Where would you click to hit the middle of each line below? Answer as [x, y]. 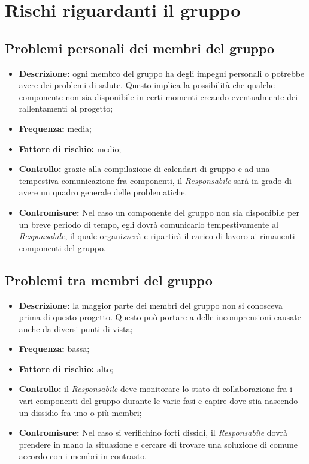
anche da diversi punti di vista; [76, 328]
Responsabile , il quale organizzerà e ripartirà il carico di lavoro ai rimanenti [157, 236]
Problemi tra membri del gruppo [109, 280]
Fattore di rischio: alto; [66, 368]
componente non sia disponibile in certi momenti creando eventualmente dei [158, 96]
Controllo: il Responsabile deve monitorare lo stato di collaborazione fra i [156, 389]
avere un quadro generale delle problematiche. [103, 192]
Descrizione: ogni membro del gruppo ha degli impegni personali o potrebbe [162, 73]
